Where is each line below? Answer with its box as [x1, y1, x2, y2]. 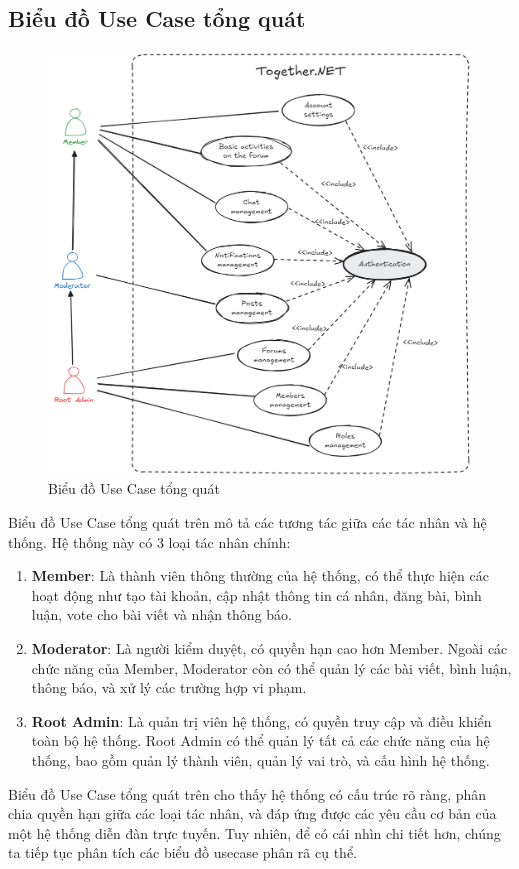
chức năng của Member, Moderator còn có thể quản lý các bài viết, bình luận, [31, 657, 512, 678]
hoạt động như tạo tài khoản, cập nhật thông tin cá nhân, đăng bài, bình [31, 584, 482, 605]
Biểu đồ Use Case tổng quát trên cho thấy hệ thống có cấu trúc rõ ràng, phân [8, 783, 487, 804]
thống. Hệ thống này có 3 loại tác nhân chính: [8, 531, 291, 552]
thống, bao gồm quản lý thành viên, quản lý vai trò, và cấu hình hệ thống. [31, 749, 490, 770]
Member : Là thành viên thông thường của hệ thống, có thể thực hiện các [31, 565, 489, 586]
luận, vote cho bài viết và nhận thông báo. [31, 604, 292, 625]
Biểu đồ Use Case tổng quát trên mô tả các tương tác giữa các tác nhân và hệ [8, 511, 487, 532]
